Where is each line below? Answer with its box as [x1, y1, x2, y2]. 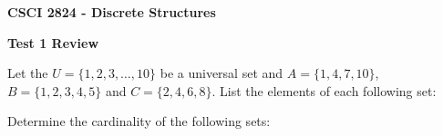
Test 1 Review [7, 33, 99, 52]
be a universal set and [160, 63, 283, 83]
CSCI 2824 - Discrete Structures [7, 3, 216, 21]
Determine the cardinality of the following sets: [7, 112, 271, 131]
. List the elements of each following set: [211, 81, 437, 100]
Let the [7, 63, 48, 83]
